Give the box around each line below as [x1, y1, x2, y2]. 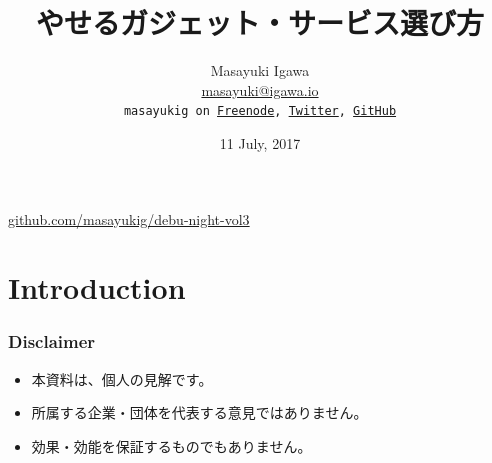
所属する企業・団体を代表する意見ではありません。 [31, 402, 368, 423]
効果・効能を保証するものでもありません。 [31, 435, 312, 456]
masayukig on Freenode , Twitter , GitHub [123, 104, 397, 119]
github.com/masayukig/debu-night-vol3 [8, 208, 250, 229]
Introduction [8, 267, 186, 308]
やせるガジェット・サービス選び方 [35, 2, 484, 43]
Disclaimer [8, 329, 96, 354]
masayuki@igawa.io [201, 79, 319, 100]
